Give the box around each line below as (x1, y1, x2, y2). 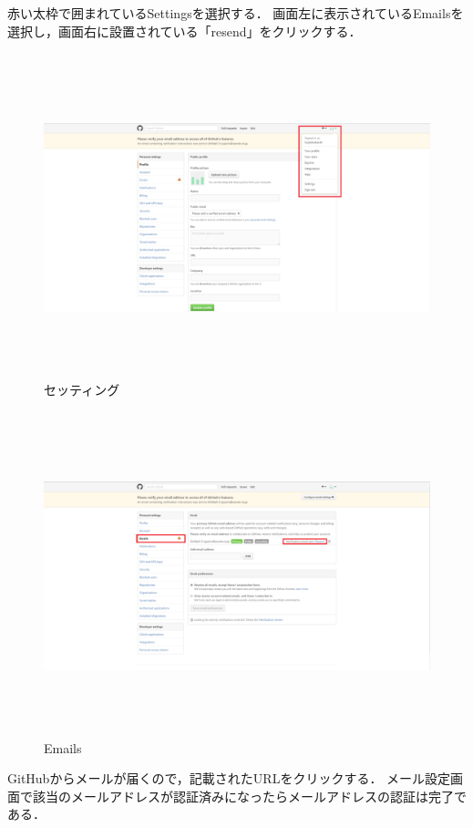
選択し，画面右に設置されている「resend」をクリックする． (7, 21, 362, 40)
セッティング (44, 379, 120, 398)
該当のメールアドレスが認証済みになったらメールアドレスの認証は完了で (32, 786, 467, 805)
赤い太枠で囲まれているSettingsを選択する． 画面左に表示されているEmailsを (7, 4, 464, 22)
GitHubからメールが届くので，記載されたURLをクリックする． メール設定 (7, 769, 451, 788)
